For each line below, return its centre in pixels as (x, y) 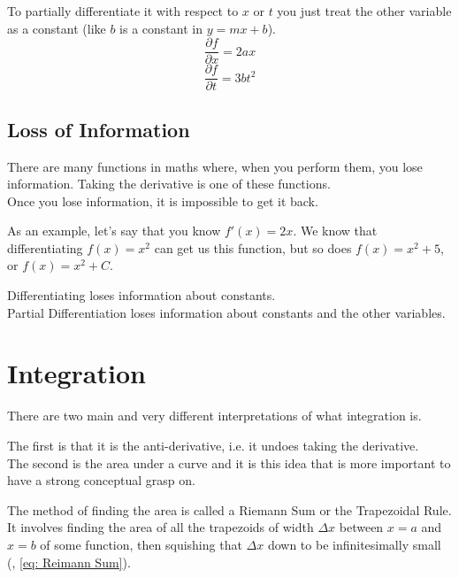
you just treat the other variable (364, 11)
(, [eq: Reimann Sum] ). (69, 562)
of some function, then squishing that (141, 544)
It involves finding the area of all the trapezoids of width (161, 527)
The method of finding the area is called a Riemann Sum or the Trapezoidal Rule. (229, 509)
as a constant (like (57, 28)
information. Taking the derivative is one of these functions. (169, 184)
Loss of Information (99, 129)
